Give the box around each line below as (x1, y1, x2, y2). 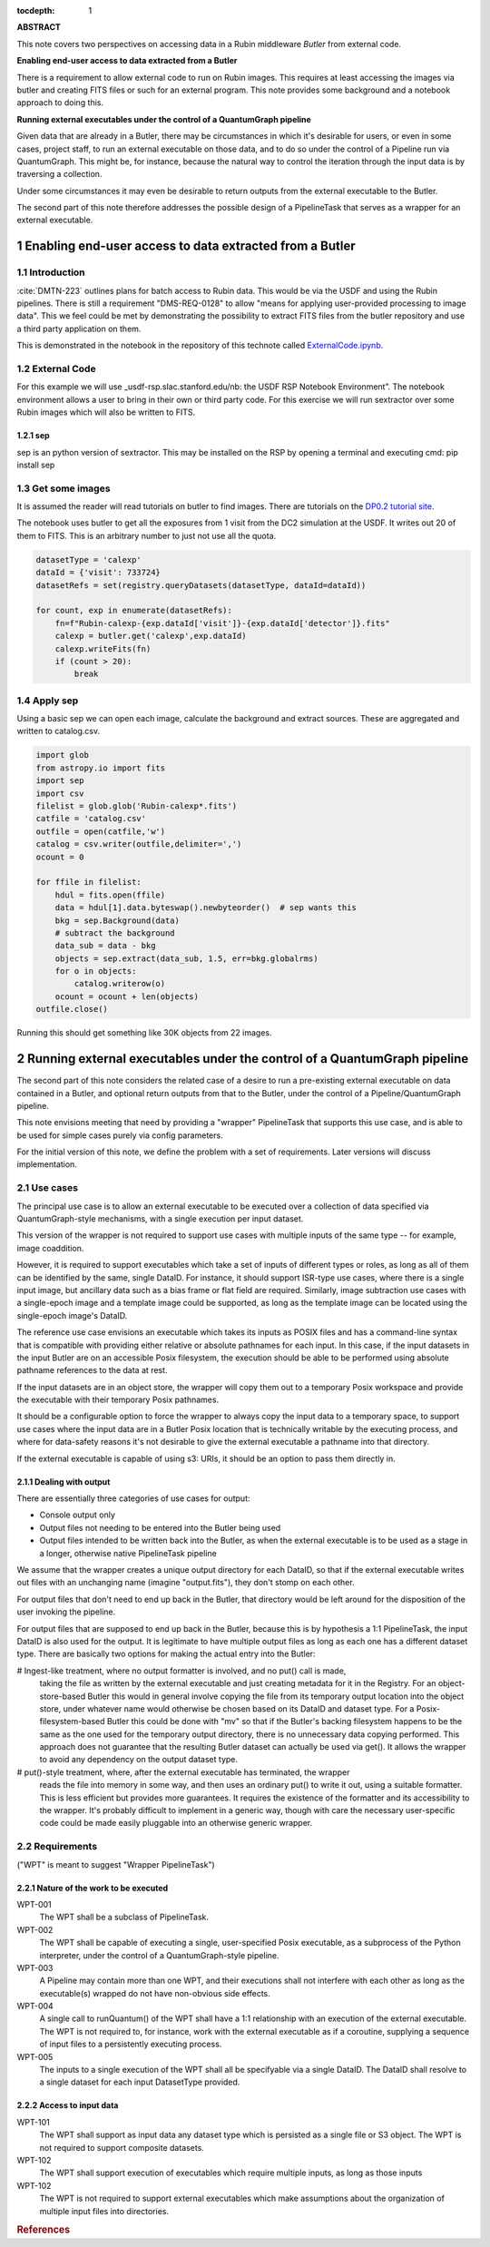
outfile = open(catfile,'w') (35, 826, 166, 837)
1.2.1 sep (16, 430, 50, 441)
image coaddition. (16, 1242, 84, 1253)
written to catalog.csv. (16, 726, 101, 737)
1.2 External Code (16, 362, 96, 375)
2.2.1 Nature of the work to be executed (16, 1882, 169, 1893)
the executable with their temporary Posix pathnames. (16, 1394, 220, 1406)
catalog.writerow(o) (73, 978, 166, 989)
